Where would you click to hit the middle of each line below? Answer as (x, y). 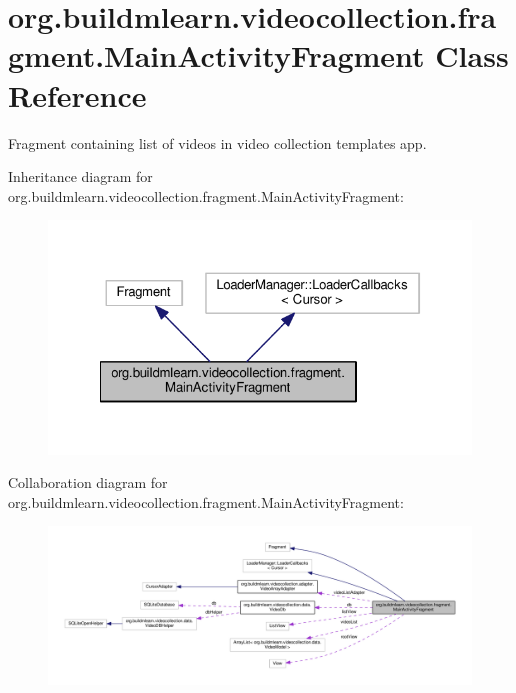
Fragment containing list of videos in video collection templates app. (217, 142)
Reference (77, 94)
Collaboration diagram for (88, 482)
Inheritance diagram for (80, 176)
